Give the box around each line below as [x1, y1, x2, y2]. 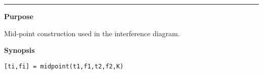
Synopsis [4, 45, 35, 55]
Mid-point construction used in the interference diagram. [4, 28, 180, 38]
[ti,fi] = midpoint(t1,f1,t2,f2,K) [4, 62, 124, 70]
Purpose [4, 11, 33, 21]
